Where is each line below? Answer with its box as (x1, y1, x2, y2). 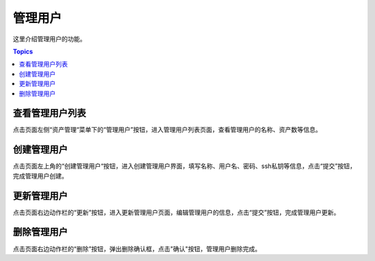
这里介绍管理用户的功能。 (12, 35, 86, 43)
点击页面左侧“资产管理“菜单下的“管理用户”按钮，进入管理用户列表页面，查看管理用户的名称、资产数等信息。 (12, 126, 322, 134)
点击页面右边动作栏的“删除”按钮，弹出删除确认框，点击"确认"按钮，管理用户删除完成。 (12, 244, 262, 253)
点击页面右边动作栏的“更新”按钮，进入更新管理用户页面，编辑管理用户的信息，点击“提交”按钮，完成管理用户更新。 (12, 208, 340, 217)
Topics (12, 47, 33, 56)
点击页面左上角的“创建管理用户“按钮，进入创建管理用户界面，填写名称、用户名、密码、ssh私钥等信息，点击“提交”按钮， (12, 162, 356, 170)
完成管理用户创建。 (12, 171, 68, 180)
